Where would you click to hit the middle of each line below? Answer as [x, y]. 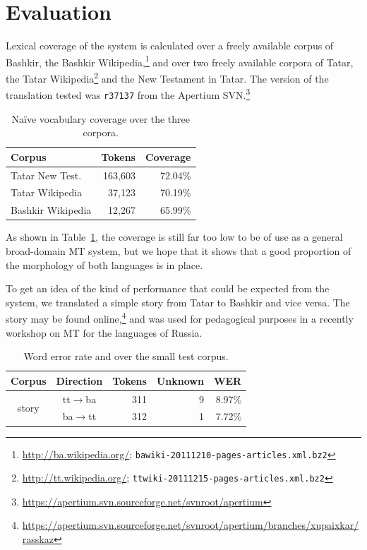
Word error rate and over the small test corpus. [126, 356]
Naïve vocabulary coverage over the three [101, 118]
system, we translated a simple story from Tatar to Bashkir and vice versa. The [178, 302]
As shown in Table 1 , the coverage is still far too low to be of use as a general [174, 237]
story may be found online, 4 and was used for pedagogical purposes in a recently [180, 317]
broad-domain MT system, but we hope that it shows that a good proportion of [179, 250]
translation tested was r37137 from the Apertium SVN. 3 [128, 94]
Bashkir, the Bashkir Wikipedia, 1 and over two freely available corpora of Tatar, [180, 61]
